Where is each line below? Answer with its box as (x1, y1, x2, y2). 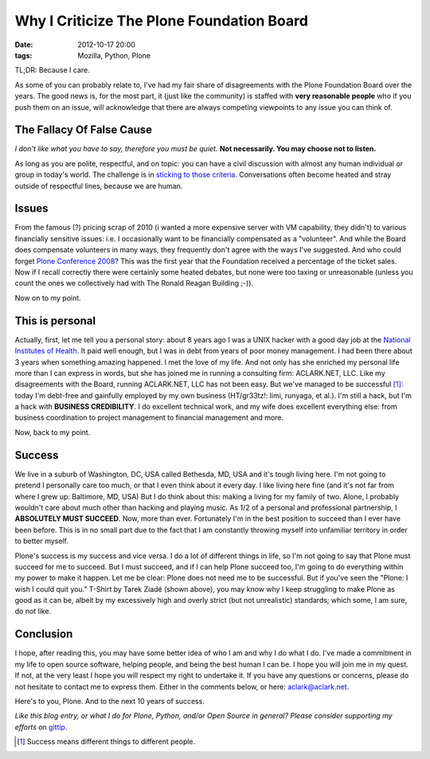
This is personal (14, 314, 96, 327)
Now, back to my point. (14, 427, 91, 437)
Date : (14, 40, 33, 49)
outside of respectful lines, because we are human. (14, 181, 183, 190)
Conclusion (14, 628, 73, 641)
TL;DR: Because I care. (14, 65, 91, 75)
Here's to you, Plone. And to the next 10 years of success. (14, 696, 205, 706)
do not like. (14, 606, 52, 616)
